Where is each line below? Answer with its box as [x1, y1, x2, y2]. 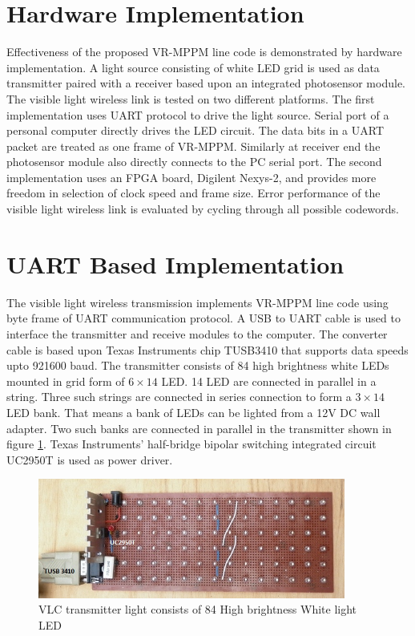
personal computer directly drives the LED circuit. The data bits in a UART [6, 122, 384, 139]
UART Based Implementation [6, 247, 344, 280]
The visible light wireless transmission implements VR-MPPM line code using [6, 294, 389, 310]
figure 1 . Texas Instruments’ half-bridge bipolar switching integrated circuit [6, 435, 377, 452]
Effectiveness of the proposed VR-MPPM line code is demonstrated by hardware [6, 43, 402, 60]
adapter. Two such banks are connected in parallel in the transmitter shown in [6, 419, 392, 436]
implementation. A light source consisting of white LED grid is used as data [6, 59, 380, 75]
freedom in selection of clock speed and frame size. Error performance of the [6, 184, 381, 201]
